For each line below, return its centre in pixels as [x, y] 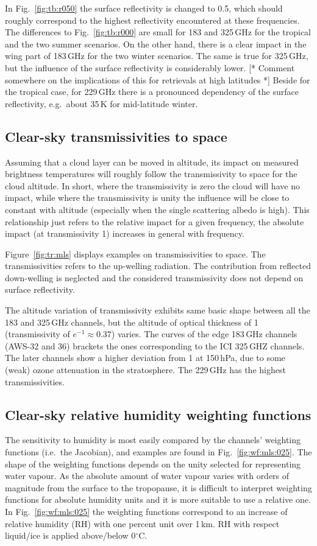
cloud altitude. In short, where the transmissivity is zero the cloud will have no [152, 185]
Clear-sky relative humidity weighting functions [158, 414]
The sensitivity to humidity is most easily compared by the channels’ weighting [153, 440]
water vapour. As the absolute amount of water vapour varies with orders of [147, 476]
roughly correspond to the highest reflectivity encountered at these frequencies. [152, 20]
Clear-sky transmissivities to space [116, 136]
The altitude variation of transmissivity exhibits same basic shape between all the [158, 310]
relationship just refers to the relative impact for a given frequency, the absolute [155, 221]
